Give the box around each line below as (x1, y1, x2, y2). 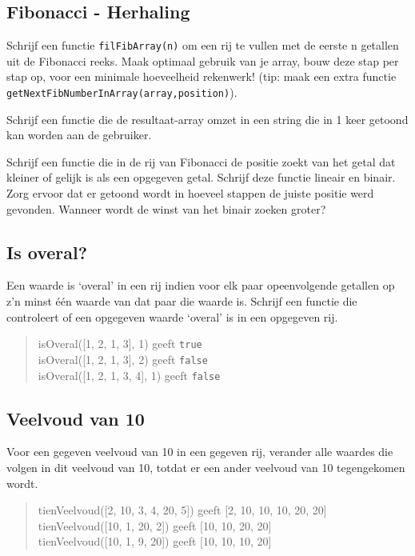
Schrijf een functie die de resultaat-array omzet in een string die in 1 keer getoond (6, 110, 409, 127)
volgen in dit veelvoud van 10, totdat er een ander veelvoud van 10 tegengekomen (6, 459, 405, 476)
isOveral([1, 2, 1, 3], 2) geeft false (38, 350, 208, 367)
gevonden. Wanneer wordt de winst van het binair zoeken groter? (6, 200, 326, 217)
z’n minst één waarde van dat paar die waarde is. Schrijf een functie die (6, 293, 357, 310)
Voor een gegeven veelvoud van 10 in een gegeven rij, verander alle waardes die (6, 443, 393, 460)
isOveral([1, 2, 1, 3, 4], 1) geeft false (38, 366, 221, 383)
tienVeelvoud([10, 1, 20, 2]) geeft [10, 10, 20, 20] (38, 517, 272, 534)
